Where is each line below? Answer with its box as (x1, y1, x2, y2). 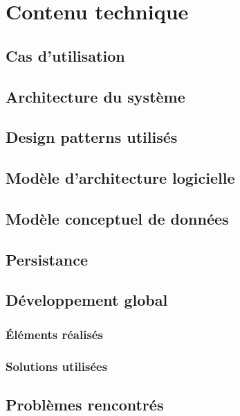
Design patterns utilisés (6, 126, 178, 148)
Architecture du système (6, 85, 185, 107)
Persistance (6, 248, 88, 270)
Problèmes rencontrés (6, 393, 164, 415)
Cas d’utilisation (6, 44, 125, 66)
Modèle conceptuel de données (6, 207, 229, 229)
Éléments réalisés (6, 325, 103, 343)
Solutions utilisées (6, 357, 108, 374)
